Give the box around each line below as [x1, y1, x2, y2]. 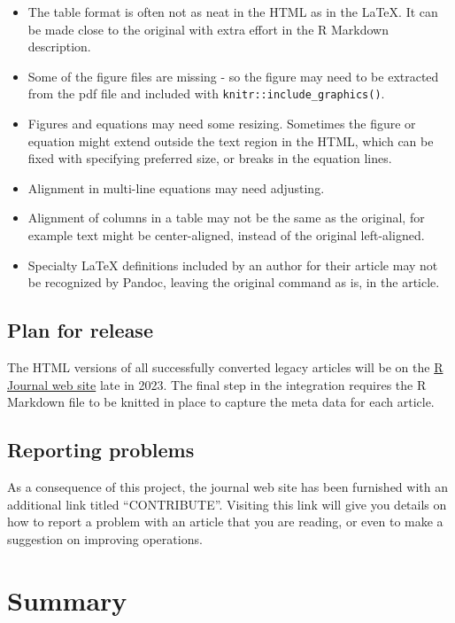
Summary [7, 581, 127, 618]
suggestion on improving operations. [7, 529, 203, 548]
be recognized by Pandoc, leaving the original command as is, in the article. [27, 273, 440, 292]
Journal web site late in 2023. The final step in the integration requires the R [7, 375, 427, 393]
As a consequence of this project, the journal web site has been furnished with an [7, 477, 448, 495]
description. [27, 37, 91, 56]
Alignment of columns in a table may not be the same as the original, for [27, 208, 425, 227]
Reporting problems [7, 436, 195, 463]
